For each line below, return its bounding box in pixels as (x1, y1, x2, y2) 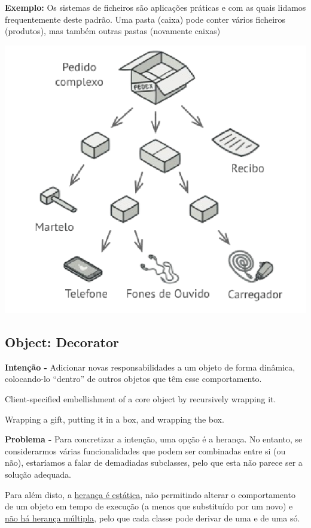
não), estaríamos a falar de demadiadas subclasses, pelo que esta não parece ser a (5, 456, 303, 469)
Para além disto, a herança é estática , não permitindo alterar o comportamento (5, 488, 295, 500)
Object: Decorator (5, 333, 120, 351)
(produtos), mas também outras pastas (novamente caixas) (5, 25, 221, 37)
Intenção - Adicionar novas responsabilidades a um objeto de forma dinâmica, (5, 360, 295, 373)
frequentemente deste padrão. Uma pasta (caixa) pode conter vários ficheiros (5, 13, 286, 25)
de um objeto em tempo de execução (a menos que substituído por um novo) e (5, 500, 293, 512)
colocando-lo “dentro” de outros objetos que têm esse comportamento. (5, 372, 262, 385)
